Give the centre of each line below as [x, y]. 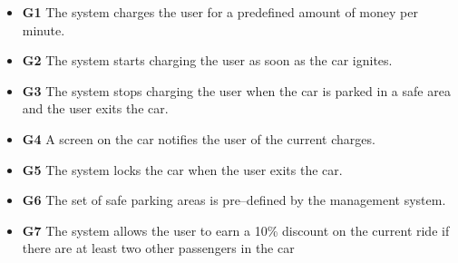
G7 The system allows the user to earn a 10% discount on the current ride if [236, 230]
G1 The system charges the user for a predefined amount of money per [220, 12]
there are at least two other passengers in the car [158, 248]
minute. [44, 29]
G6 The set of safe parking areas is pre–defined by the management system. [234, 200]
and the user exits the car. [95, 108]
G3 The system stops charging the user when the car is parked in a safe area [236, 90]
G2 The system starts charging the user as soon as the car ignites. [207, 60]
